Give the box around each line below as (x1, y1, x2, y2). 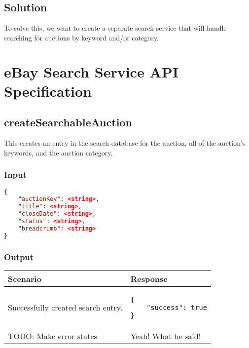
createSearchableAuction (4, 115, 132, 130)
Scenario (8, 272, 41, 284)
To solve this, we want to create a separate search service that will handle (4, 23, 227, 33)
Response (130, 272, 168, 284)
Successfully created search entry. (8, 302, 123, 313)
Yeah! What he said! (130, 330, 201, 342)
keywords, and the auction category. (4, 147, 113, 157)
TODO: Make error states (8, 330, 97, 342)
